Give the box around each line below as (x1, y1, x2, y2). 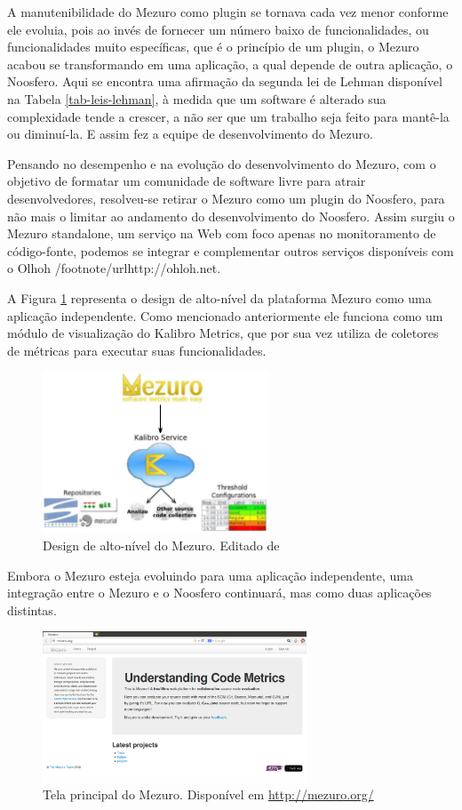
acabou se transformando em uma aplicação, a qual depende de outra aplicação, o (7, 54, 453, 73)
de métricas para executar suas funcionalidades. (7, 341, 267, 359)
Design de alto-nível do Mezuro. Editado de (43, 535, 280, 554)
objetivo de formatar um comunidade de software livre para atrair (7, 172, 366, 190)
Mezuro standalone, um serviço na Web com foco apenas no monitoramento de (7, 224, 436, 243)
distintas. (7, 600, 57, 619)
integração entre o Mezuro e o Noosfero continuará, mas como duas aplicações (7, 583, 432, 602)
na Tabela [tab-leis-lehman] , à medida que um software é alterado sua (7, 89, 386, 108)
